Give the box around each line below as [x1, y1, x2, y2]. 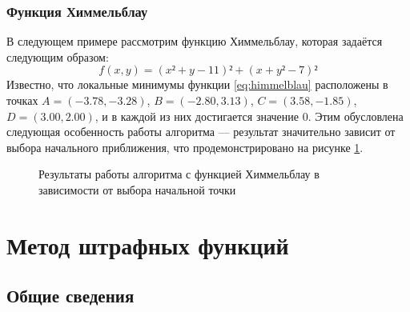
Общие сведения [6, 283, 135, 308]
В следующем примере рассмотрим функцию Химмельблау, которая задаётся [6, 33, 383, 50]
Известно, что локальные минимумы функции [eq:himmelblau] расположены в [6, 76, 388, 93]
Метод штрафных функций [6, 228, 289, 261]
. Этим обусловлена [307, 107, 404, 124]
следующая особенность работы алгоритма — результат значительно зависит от [6, 123, 396, 140]
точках [6, 92, 38, 108]
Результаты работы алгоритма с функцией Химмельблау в [38, 166, 320, 182]
